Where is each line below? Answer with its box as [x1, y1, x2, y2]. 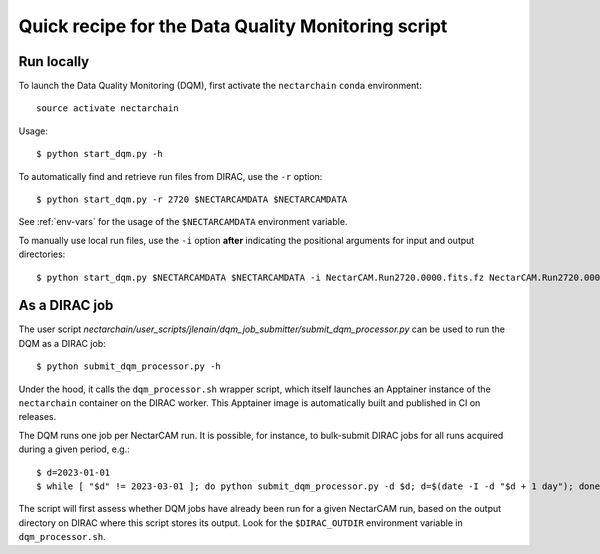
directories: [18, 248, 66, 260]
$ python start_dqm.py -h [36, 148, 164, 160]
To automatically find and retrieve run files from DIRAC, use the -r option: [18, 170, 323, 182]
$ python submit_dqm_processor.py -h [36, 361, 222, 372]
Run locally [18, 53, 90, 70]
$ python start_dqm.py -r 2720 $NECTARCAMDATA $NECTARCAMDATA [36, 194, 348, 205]
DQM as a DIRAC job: [18, 337, 106, 349]
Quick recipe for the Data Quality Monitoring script [18, 15, 448, 37]
